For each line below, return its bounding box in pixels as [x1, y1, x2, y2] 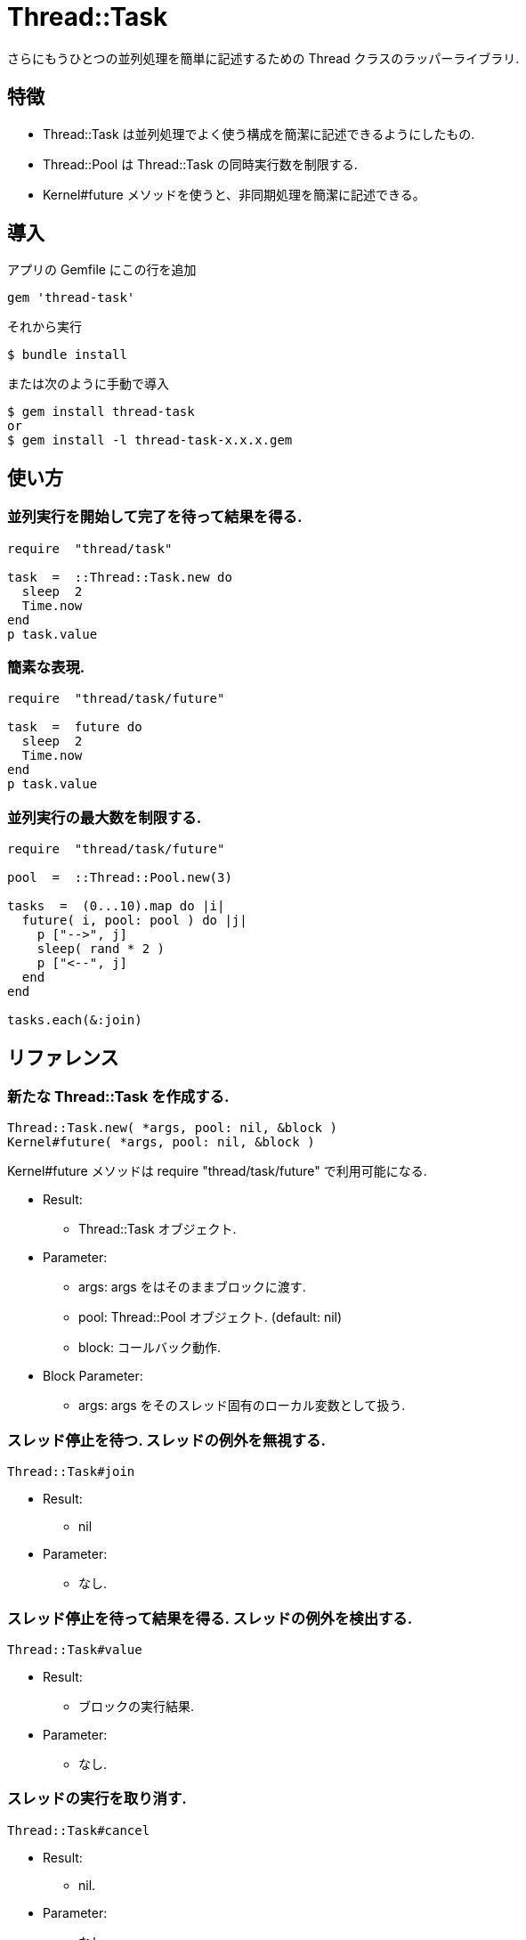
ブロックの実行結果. [78, 1698, 195, 1714]
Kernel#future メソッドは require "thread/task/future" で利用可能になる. [7, 1163, 427, 1179]
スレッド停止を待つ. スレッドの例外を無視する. [7, 1431, 326, 1449]
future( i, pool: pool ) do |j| [21, 913, 247, 928]
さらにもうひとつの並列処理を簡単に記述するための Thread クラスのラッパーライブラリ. [7, 50, 520, 66]
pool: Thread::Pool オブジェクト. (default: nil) [78, 1309, 343, 1325]
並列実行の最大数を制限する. [7, 808, 202, 827]
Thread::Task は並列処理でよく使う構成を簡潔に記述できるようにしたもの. [43, 126, 475, 142]
